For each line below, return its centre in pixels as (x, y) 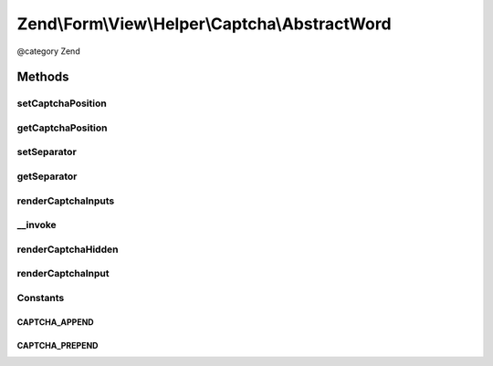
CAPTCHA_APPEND (56, 322)
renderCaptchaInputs (66, 201)
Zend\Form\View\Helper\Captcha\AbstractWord (204, 24)
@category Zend (49, 51)
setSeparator (47, 152)
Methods (43, 77)
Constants (41, 298)
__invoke (37, 225)
